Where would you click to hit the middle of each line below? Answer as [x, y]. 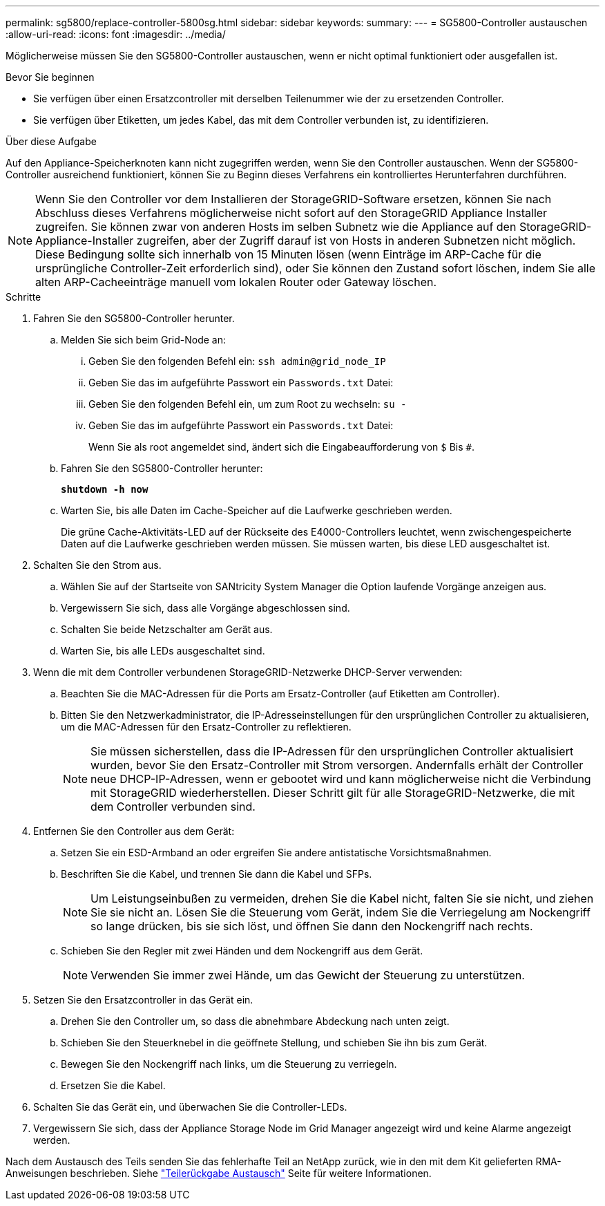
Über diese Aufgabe [51, 141]
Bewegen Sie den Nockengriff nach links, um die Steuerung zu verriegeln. [229, 1064]
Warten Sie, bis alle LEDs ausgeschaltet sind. [163, 651]
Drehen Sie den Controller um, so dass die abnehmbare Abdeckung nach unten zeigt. [255, 1021]
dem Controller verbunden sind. [173, 807]
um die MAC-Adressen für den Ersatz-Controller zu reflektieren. [206, 727]
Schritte [23, 297]
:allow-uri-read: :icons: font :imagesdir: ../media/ [116, 34]
